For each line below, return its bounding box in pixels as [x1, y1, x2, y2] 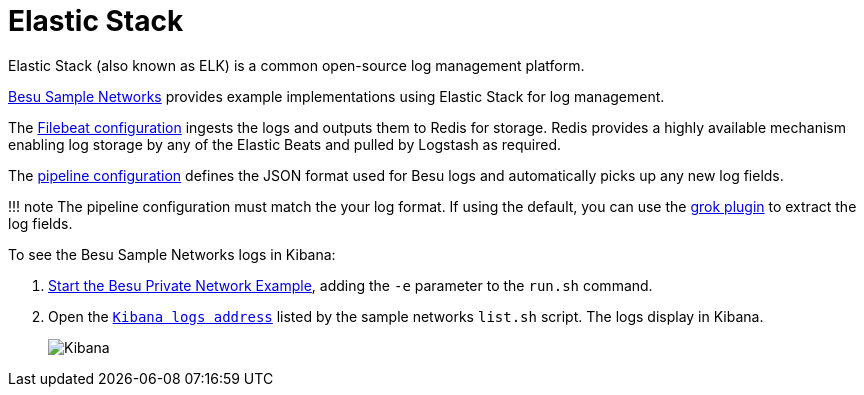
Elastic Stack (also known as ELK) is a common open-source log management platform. [8, 56, 585, 74]
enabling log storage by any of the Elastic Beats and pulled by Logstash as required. [8, 135, 562, 153]
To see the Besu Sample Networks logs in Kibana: [8, 245, 336, 263]
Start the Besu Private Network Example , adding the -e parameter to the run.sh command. [48, 276, 653, 294]
